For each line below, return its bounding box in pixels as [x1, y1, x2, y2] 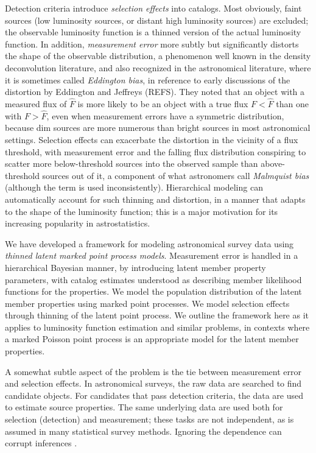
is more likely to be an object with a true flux [77, 97, 248, 110]
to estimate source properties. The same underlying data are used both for [5, 401, 283, 413]
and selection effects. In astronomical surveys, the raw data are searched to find [5, 377, 302, 390]
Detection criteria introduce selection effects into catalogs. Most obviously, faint [5, 2, 302, 14]
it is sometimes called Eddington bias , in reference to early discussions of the [5, 73, 290, 86]
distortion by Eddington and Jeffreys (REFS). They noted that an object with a [5, 85, 305, 98]
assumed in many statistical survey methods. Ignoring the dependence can [5, 424, 282, 437]
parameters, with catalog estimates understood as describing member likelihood [5, 273, 302, 286]
